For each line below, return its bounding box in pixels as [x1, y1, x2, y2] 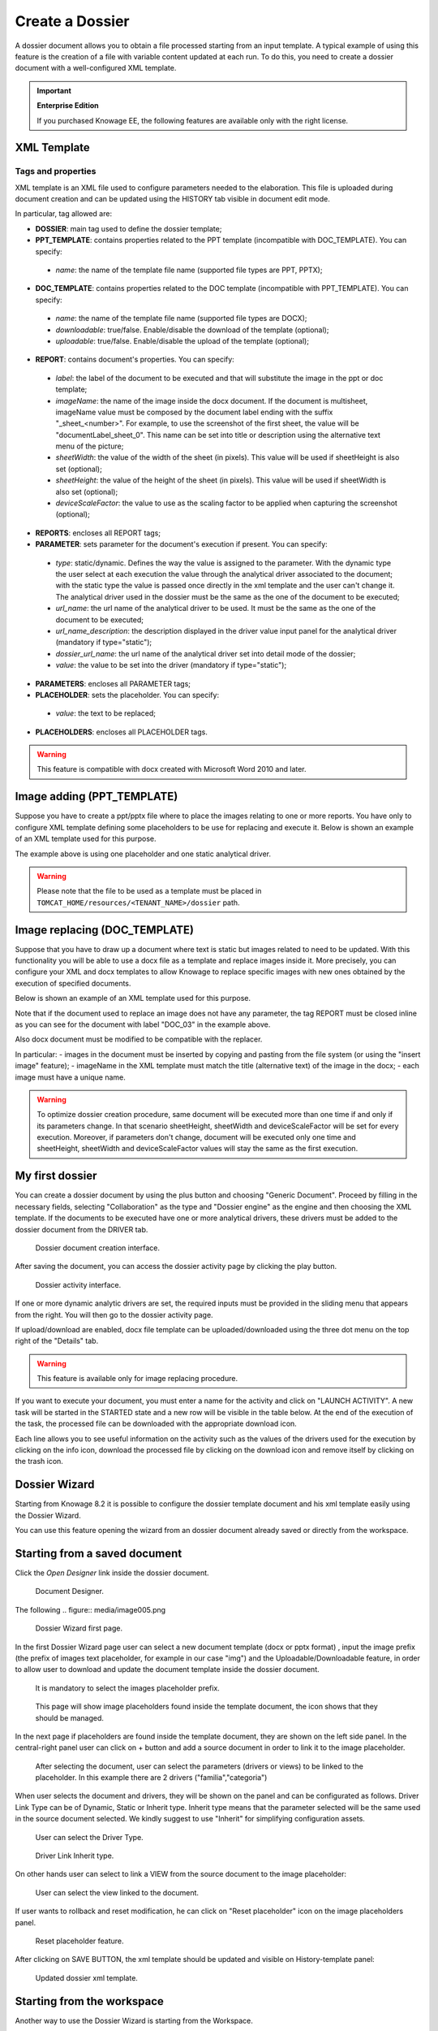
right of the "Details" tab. [15, 1336, 99, 1346]
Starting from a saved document [15, 1546, 182, 1560]
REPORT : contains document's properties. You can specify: [35, 354, 234, 365]
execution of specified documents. [15, 978, 131, 988]
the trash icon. [15, 1457, 64, 1466]
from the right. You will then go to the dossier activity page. [15, 1310, 214, 1319]
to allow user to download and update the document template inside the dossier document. [15, 1665, 320, 1674]
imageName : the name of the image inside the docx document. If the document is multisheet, [55, 396, 368, 405]
